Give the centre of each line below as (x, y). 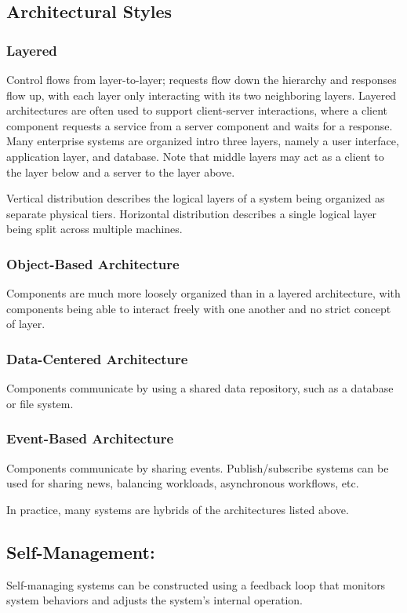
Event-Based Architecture (90, 438)
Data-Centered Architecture (97, 358)
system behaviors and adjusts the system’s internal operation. (154, 600)
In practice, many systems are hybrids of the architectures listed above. (178, 509)
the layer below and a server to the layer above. (121, 171)
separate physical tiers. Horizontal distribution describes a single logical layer (192, 213)
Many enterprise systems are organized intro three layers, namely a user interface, (203, 141)
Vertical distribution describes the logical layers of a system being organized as (196, 198)
